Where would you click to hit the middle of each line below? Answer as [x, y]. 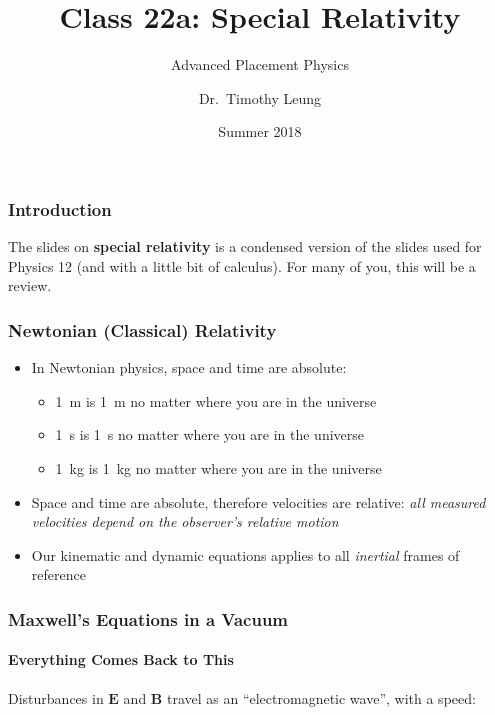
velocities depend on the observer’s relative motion [185, 521]
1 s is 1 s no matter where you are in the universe [210, 434]
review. [30, 285]
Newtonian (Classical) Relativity [142, 329]
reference [58, 574]
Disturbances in [56, 697]
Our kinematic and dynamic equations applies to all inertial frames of [245, 554]
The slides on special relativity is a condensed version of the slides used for [245, 246]
